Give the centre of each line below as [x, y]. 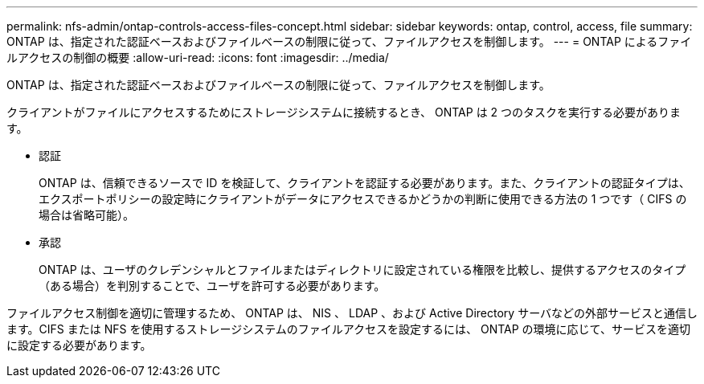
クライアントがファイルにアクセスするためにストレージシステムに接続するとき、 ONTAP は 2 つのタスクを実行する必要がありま [344, 112]
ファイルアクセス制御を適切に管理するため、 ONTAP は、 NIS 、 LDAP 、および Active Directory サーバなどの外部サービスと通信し [352, 313]
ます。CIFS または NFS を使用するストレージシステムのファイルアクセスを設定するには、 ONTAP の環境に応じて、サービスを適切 [348, 329]
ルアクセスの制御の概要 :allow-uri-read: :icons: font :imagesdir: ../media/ [198, 57]
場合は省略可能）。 [86, 215]
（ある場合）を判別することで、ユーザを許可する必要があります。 [212, 286]
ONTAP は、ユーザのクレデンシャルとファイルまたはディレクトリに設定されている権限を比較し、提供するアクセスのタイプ [362, 270]
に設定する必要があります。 [79, 345]
